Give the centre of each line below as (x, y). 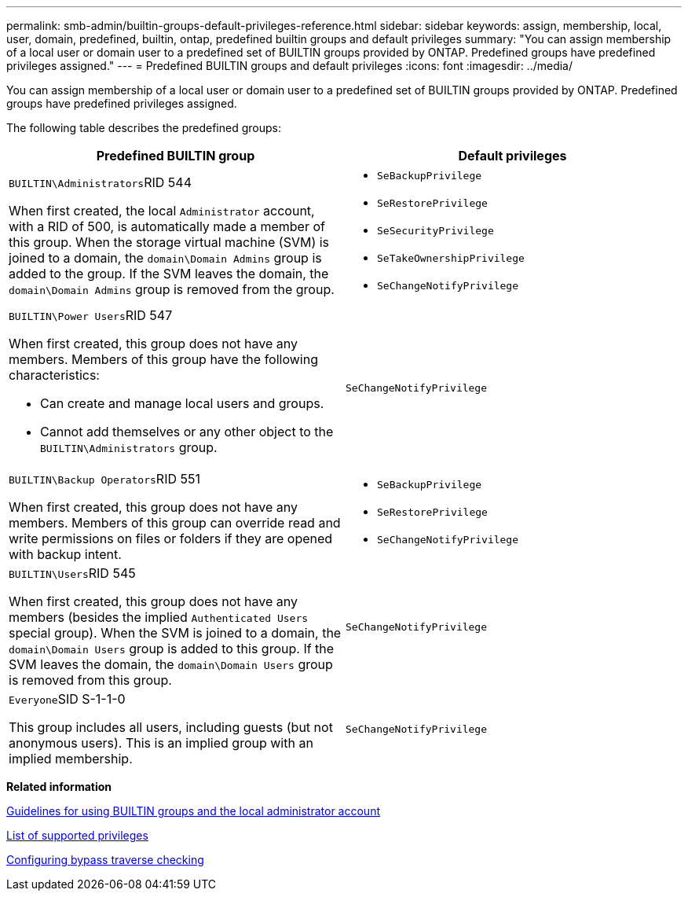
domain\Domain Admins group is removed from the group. (172, 289)
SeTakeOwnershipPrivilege (451, 258)
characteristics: (54, 375)
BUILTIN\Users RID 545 (72, 573)
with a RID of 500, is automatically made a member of (167, 226)
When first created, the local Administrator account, (162, 210)
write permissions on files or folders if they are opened (171, 539)
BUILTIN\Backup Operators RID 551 (104, 479)
